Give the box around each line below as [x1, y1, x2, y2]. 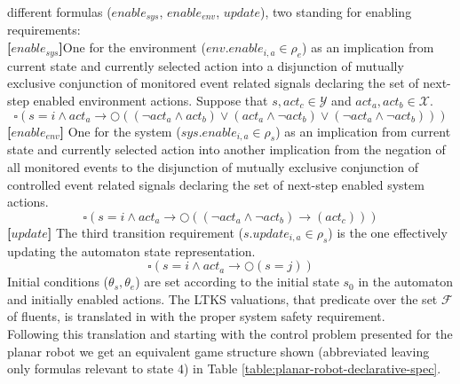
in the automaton [358, 272, 454, 291]
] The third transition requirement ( [47, 223, 243, 241]
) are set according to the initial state [135, 272, 339, 291]
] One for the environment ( [59, 38, 206, 57]
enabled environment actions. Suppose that [33, 91, 268, 110]
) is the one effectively [328, 223, 448, 241]
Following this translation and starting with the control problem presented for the [7, 324, 453, 342]
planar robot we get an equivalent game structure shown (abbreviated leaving [7, 341, 430, 360]
